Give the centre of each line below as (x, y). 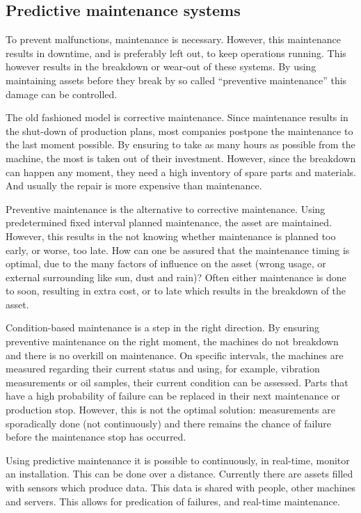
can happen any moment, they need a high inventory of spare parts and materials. (181, 172)
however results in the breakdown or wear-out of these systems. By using (161, 66)
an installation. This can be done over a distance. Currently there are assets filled (179, 474)
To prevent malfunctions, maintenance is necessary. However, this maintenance (173, 39)
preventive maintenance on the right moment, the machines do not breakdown (172, 341)
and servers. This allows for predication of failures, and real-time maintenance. (173, 501)
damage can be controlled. (62, 94)
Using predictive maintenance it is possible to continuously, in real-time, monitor (178, 460)
